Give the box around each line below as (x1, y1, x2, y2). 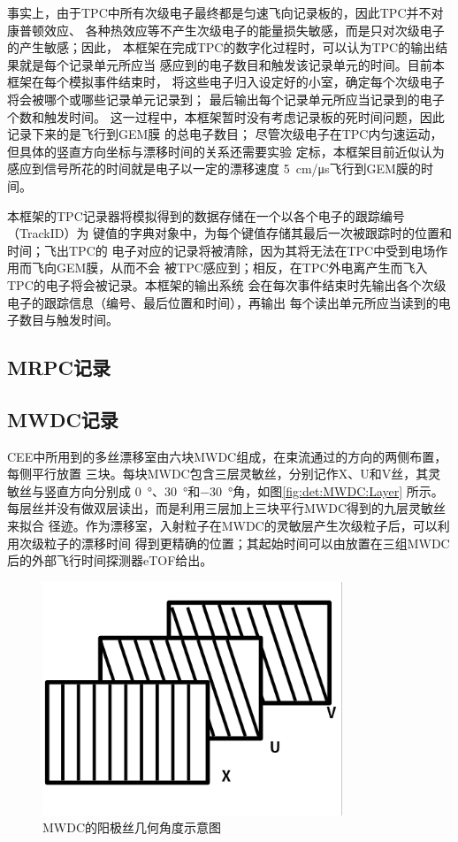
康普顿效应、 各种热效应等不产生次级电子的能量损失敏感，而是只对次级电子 (7, 20, 445, 39)
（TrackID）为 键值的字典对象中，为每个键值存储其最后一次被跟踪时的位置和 (7, 224, 453, 242)
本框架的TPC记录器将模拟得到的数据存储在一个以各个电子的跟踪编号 (7, 206, 405, 225)
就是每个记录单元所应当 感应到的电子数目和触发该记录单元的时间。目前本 (19, 55, 445, 73)
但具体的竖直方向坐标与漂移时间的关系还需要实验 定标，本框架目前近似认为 (7, 142, 445, 160)
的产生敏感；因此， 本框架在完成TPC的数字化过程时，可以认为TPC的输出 (7, 38, 436, 57)
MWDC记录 (7, 405, 118, 432)
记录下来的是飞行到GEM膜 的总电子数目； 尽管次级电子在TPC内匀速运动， (7, 125, 443, 143)
